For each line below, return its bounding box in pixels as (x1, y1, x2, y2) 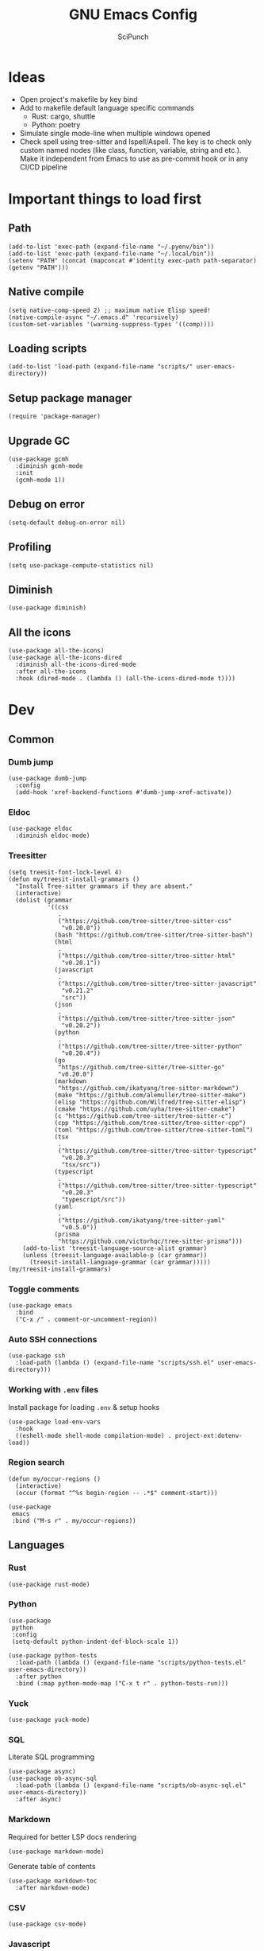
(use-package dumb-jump (8, 774, 87, 783)
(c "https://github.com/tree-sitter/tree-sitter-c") (54, 1112, 232, 1120)
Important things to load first (8, 189, 202, 208)
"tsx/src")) (61, 1160, 101, 1169)
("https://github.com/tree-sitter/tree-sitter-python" (58, 1042, 243, 1050)
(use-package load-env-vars (8, 1418, 101, 1426)
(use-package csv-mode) (8, 1920, 87, 1929)
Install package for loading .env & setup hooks (8, 1402, 160, 1412)
